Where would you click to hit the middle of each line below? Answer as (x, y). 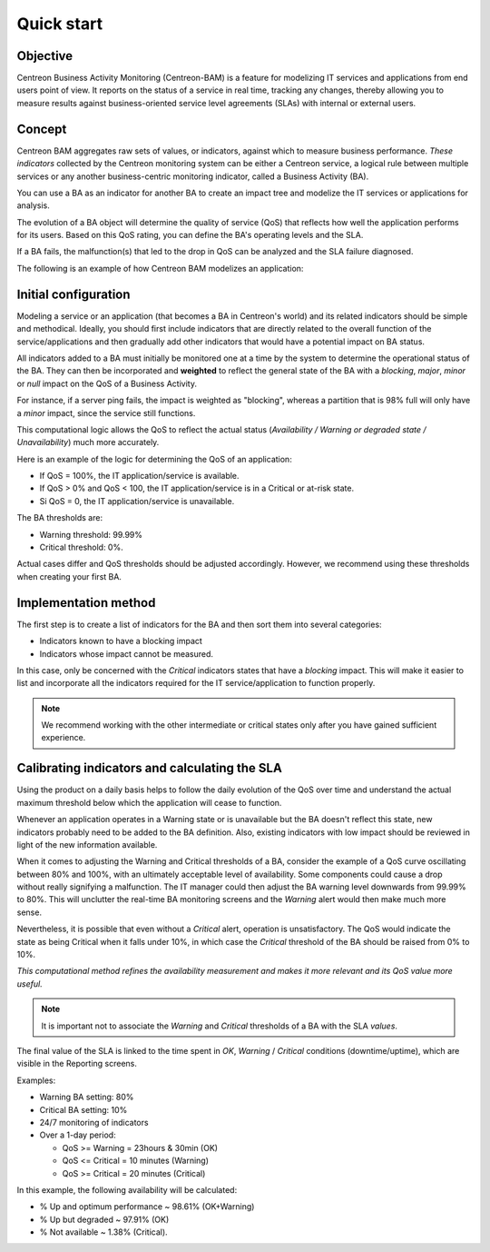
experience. (64, 738)
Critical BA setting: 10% (83, 1109)
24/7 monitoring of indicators (94, 1122)
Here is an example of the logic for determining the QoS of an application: (154, 459)
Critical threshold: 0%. (81, 547)
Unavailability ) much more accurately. (88, 442)
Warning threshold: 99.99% (91, 534)
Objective (45, 56)
